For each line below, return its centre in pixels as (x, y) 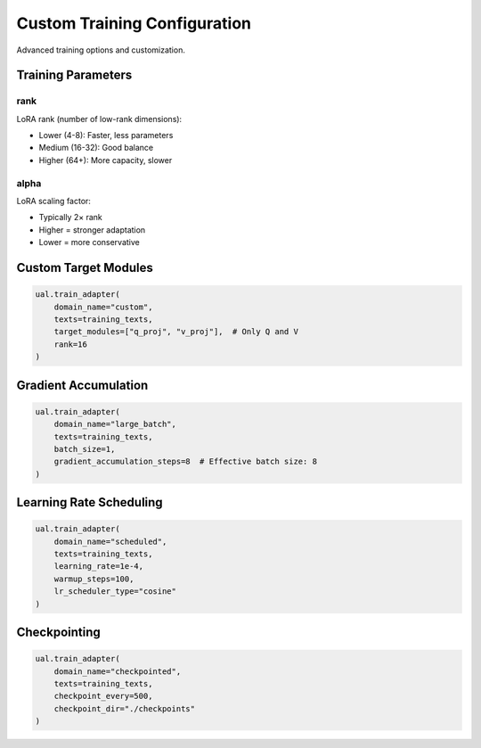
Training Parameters (74, 75)
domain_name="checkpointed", (118, 671)
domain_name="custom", (103, 307)
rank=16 (71, 344)
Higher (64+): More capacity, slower (106, 160)
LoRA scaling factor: (53, 201)
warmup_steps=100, (94, 579)
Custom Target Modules (85, 268)
